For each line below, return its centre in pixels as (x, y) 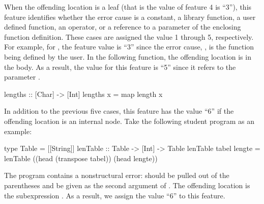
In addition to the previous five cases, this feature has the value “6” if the (119, 111)
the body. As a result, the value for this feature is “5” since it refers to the (120, 67)
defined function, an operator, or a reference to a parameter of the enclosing (123, 27)
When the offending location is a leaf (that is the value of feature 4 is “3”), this (128, 7)
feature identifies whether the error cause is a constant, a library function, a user (130, 17)
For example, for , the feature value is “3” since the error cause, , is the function (129, 47)
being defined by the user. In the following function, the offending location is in (128, 56)
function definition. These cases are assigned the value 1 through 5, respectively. (129, 36)
